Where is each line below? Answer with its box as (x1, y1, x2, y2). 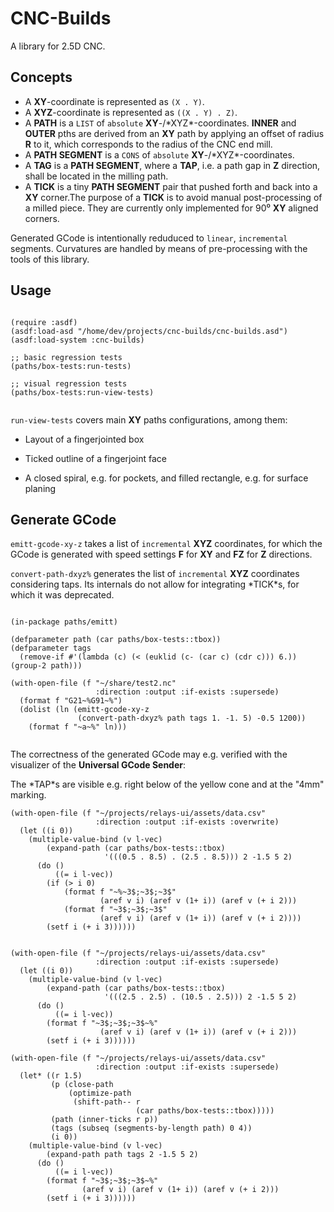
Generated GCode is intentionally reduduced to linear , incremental (10, 232, 288, 244)
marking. (10, 789, 47, 801)
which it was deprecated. (10, 589, 115, 601)
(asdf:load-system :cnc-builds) (10, 335, 145, 345)
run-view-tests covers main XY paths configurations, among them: (10, 413, 288, 426)
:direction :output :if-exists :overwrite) (95, 817, 280, 827)
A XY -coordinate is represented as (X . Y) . (24, 95, 205, 107)
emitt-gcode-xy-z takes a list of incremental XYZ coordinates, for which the (10, 538, 323, 550)
